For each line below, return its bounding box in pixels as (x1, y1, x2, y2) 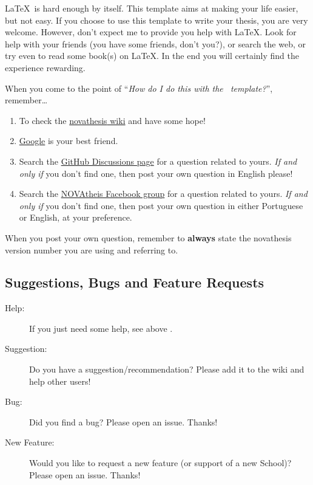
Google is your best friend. (19, 134, 118, 147)
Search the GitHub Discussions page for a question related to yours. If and (19, 154, 297, 167)
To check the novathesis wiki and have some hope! (19, 114, 206, 126)
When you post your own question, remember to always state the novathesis (5, 231, 292, 244)
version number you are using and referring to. (5, 243, 178, 256)
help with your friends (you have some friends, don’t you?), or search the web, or (5, 37, 306, 50)
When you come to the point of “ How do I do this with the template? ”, (5, 81, 273, 94)
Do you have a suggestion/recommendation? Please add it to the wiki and (29, 363, 305, 376)
